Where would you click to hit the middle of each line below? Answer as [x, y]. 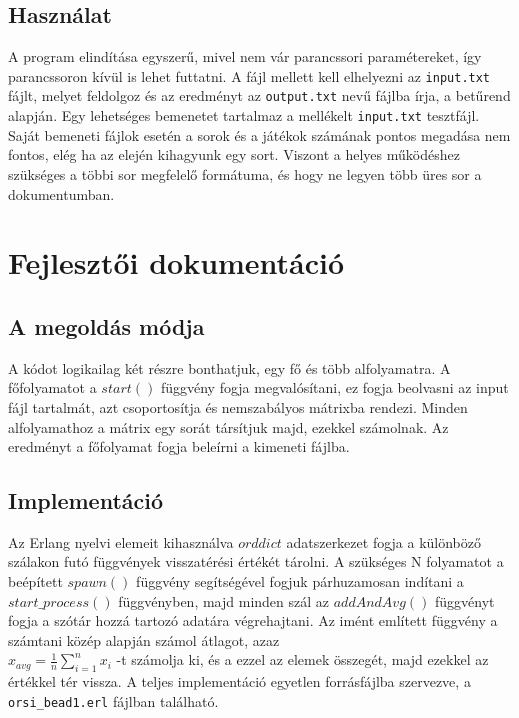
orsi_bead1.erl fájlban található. [113, 700]
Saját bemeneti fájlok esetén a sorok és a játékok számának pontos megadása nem [259, 134]
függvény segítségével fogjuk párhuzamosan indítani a [300, 581]
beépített [35, 581]
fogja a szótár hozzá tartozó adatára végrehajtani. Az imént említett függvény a [253, 620]
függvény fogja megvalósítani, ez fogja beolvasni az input [334, 387]
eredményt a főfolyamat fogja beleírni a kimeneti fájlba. [179, 446]
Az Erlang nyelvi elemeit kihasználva [121, 541]
